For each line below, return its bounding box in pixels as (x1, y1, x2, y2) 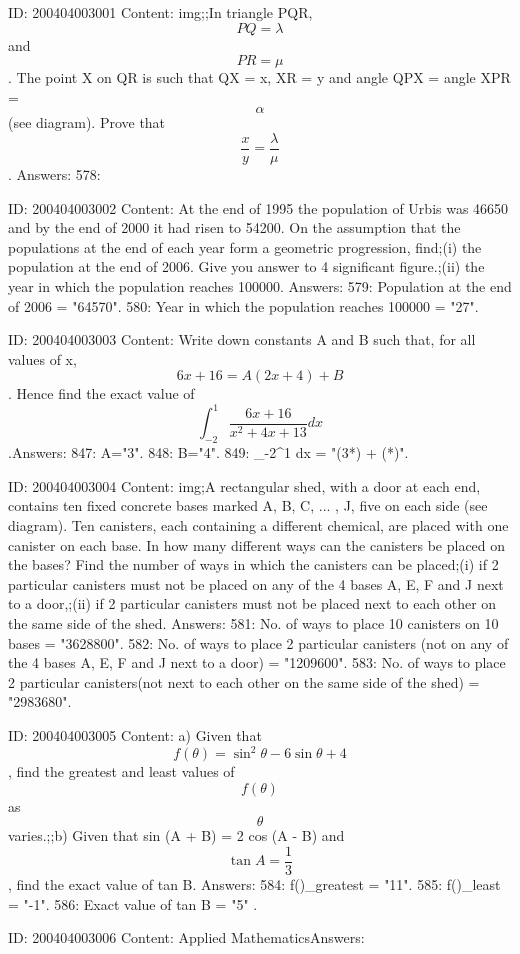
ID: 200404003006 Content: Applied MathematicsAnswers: (8, 927, 365, 948)
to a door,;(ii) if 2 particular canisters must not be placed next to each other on (8, 593, 497, 614)
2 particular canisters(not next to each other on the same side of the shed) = (8, 671, 480, 692)
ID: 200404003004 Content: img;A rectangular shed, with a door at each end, (8, 475, 481, 496)
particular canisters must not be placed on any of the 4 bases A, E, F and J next (8, 573, 504, 594)
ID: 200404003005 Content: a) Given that (8, 724, 262, 745)
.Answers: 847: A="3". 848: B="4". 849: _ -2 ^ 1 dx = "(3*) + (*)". (8, 442, 409, 463)
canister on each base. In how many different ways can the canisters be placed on (8, 534, 506, 555)
